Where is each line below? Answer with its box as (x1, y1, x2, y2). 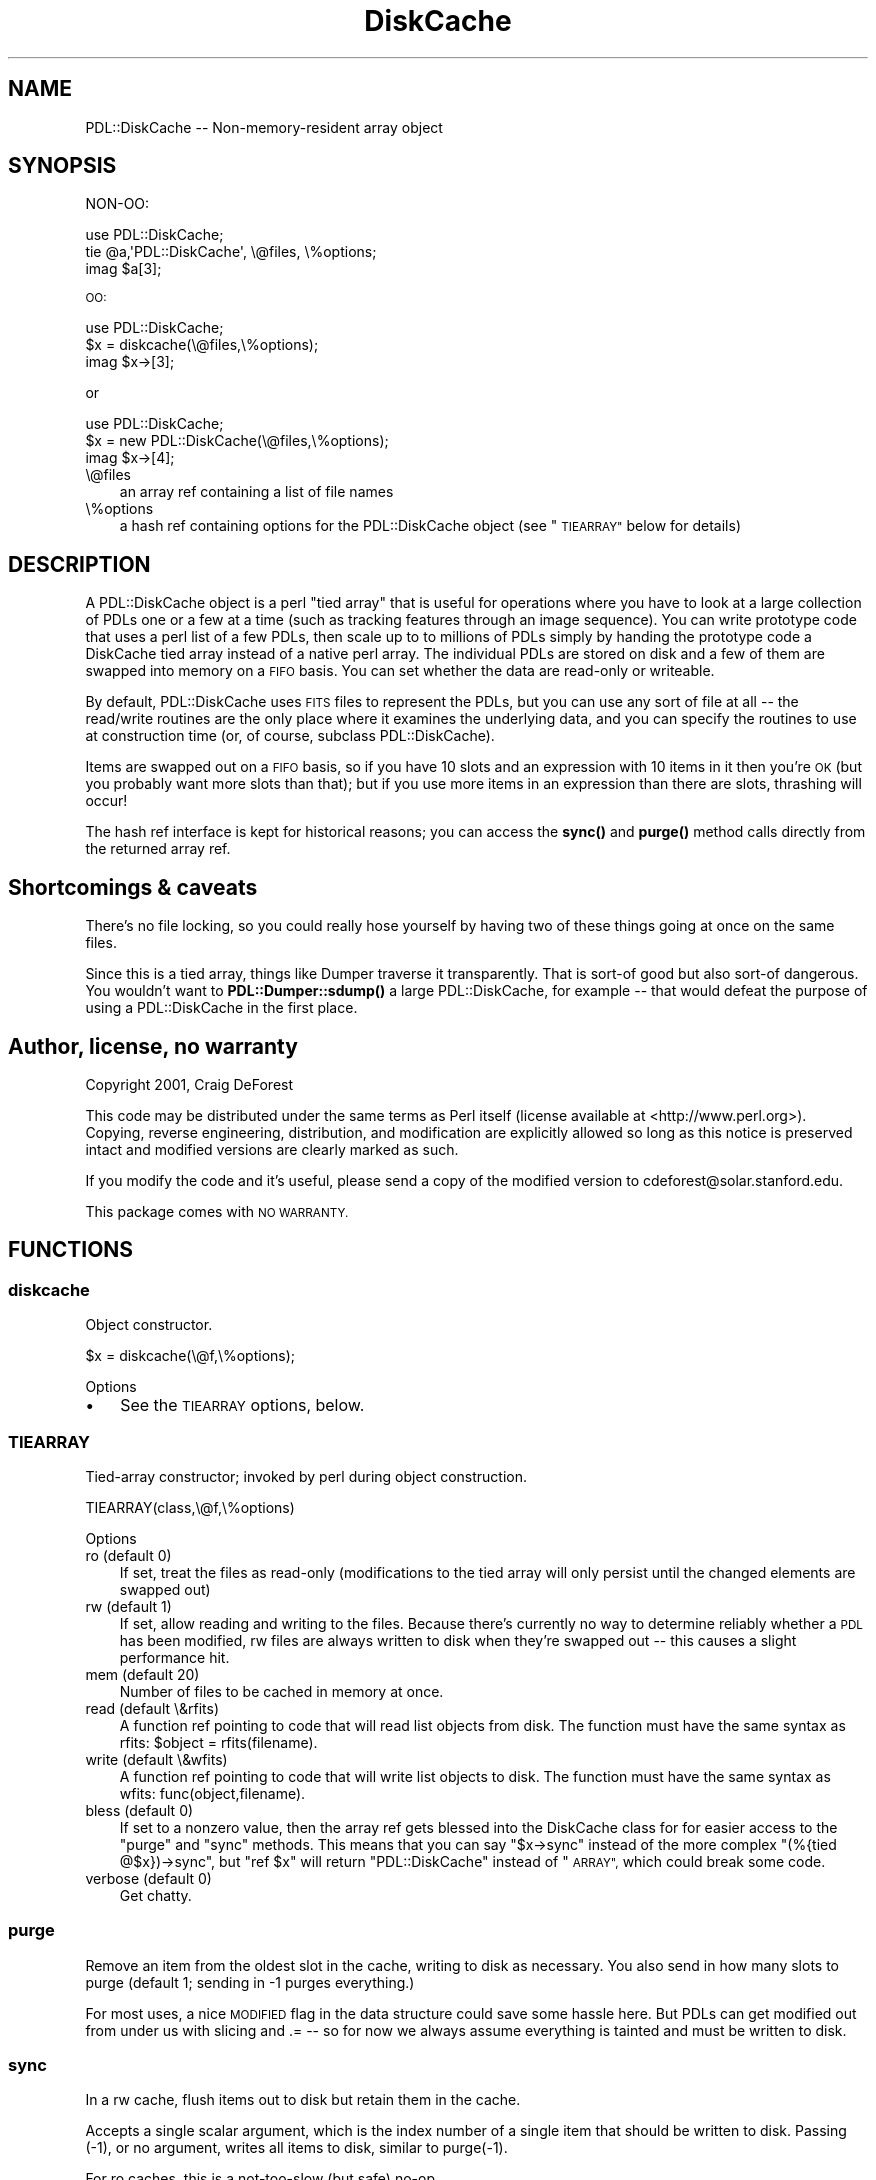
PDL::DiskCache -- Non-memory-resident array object (85, 118, 443, 136)
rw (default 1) (85, 1597, 172, 1615)
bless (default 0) (85, 1801, 194, 1819)
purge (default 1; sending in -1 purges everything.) (85, 1973, 415, 1991)
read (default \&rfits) (85, 1699, 220, 1717)
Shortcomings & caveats (8, 874, 258, 900)
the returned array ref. (85, 840, 231, 858)
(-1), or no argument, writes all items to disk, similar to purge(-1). (85, 2139, 508, 2157)
